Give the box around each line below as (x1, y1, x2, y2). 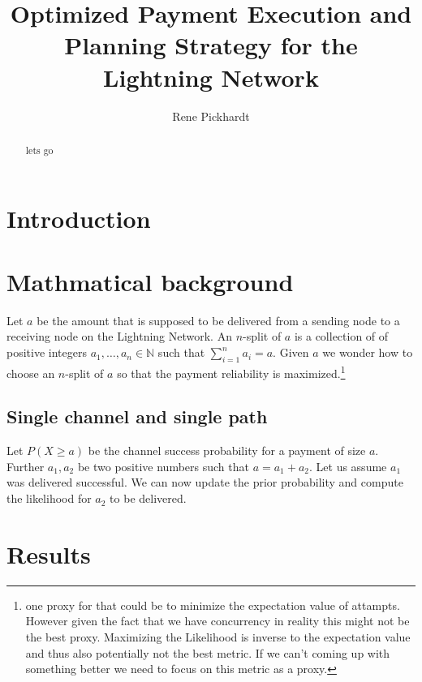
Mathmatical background (6, 264, 294, 298)
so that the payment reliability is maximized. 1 (117, 362, 346, 381)
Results (6, 537, 91, 570)
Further (6, 457, 45, 474)
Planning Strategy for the (64, 28, 358, 62)
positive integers (6, 344, 87, 361)
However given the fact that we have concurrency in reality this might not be (25, 612, 410, 629)
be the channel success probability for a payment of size (88, 442, 366, 459)
